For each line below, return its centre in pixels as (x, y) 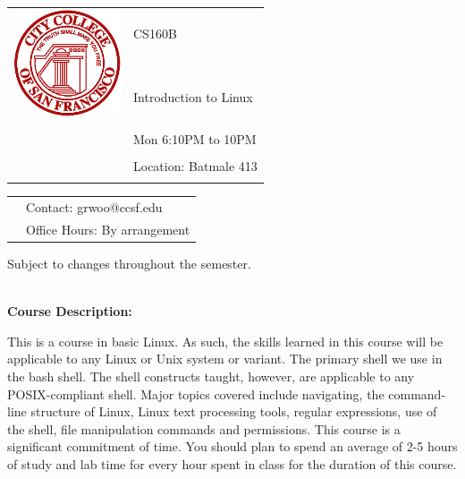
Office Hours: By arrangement (108, 229)
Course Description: (70, 311)
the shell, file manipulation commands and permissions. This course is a (204, 428)
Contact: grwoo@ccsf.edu (94, 207)
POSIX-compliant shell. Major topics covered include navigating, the (196, 393)
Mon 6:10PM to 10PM (195, 138)
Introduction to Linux (193, 96)
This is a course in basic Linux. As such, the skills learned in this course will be (225, 341)
